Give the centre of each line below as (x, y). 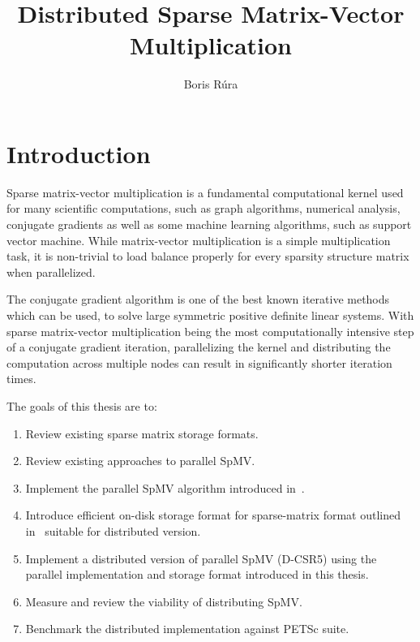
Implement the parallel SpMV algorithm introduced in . (165, 487)
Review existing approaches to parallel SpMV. (140, 461)
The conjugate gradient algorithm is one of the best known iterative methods (198, 299)
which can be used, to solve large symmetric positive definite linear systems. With (210, 315)
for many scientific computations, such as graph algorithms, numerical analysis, (204, 208)
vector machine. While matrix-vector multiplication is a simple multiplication (199, 240)
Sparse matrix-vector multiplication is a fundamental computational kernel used (205, 192)
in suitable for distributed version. (113, 530)
